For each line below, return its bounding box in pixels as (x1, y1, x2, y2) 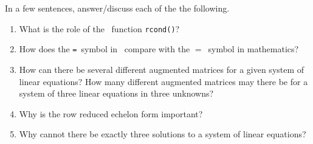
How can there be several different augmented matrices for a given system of (19, 63, 304, 75)
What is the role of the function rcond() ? (19, 22, 180, 35)
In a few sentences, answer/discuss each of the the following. (5, 2, 230, 14)
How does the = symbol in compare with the (19, 43, 190, 55)
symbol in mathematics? (208, 43, 299, 55)
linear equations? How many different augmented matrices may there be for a (19, 75, 308, 87)
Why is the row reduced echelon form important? (19, 107, 203, 120)
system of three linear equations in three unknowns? (19, 87, 214, 100)
